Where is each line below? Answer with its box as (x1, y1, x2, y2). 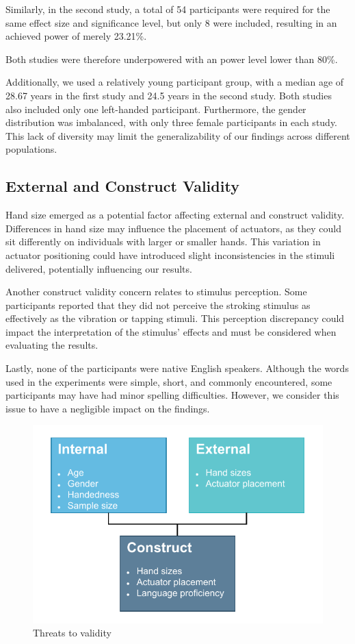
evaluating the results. (5, 338, 98, 352)
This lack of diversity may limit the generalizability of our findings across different (5, 128, 350, 143)
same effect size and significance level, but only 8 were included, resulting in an (5, 15, 337, 29)
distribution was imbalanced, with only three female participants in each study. (5, 115, 338, 129)
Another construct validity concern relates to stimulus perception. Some (5, 284, 307, 299)
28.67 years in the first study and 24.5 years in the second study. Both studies (5, 88, 332, 102)
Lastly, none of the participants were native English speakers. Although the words (5, 361, 349, 375)
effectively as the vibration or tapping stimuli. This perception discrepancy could (5, 311, 345, 325)
